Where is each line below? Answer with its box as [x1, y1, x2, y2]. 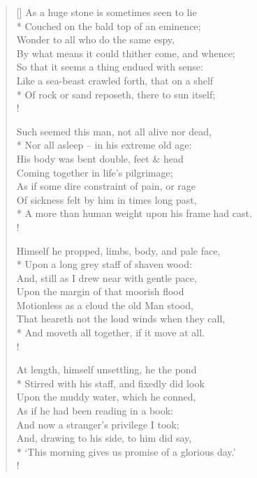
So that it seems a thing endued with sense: [16, 59, 203, 74]
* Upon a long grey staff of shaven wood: [16, 257, 192, 271]
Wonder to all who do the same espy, [16, 32, 175, 47]
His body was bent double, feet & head [16, 151, 184, 165]
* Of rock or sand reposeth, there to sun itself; [16, 87, 216, 101]
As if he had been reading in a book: [16, 403, 173, 418]
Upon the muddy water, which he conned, [16, 389, 196, 404]
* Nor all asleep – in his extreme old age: [16, 137, 192, 152]
